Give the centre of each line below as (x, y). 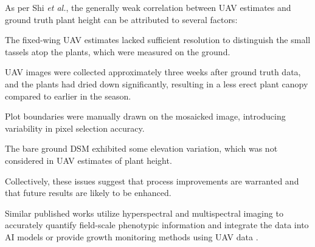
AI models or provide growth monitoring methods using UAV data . (132, 236)
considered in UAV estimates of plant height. (88, 160)
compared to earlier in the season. (68, 96)
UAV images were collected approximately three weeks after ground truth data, (153, 72)
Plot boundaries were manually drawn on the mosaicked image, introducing (145, 116)
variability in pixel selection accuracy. (75, 128)
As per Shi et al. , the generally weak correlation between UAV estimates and (148, 7)
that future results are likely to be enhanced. (88, 193)
